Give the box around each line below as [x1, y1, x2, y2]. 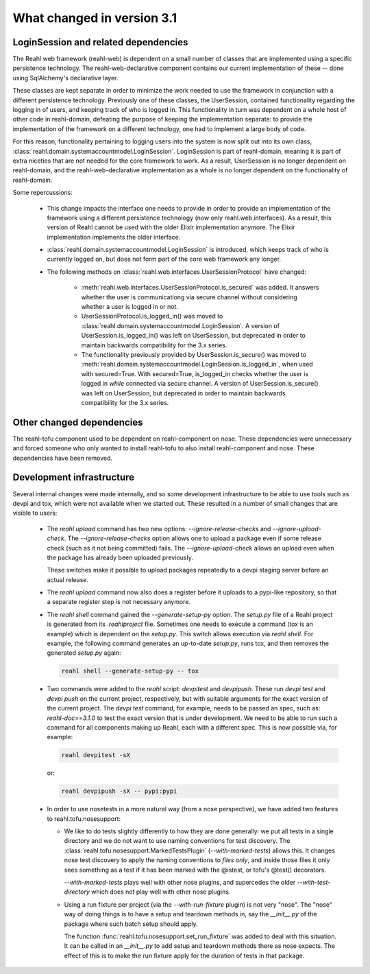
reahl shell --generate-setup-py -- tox [61, 667, 199, 675]
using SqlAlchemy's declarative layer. [12, 73, 119, 82]
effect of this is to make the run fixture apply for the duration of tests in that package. [64, 951, 305, 960]
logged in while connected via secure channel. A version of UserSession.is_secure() [81, 380, 319, 388]
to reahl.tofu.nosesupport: [47, 814, 121, 823]
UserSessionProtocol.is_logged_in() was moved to [81, 312, 223, 321]
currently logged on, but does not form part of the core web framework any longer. [47, 255, 281, 264]
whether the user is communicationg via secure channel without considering [81, 292, 297, 301]
